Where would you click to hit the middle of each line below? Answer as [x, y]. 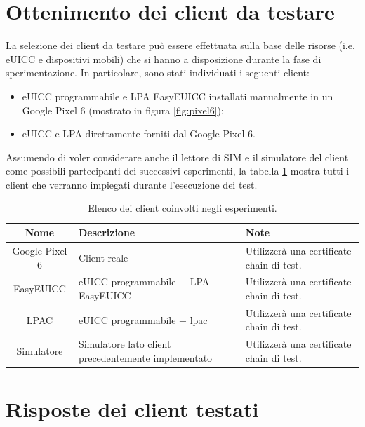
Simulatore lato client [125, 344]
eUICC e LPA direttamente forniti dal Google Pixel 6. [139, 134]
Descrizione [107, 232]
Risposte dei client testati [132, 409]
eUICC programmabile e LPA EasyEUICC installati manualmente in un [178, 96]
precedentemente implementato [145, 357]
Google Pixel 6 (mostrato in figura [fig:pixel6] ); [123, 110]
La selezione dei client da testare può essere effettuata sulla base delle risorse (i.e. [180, 45]
